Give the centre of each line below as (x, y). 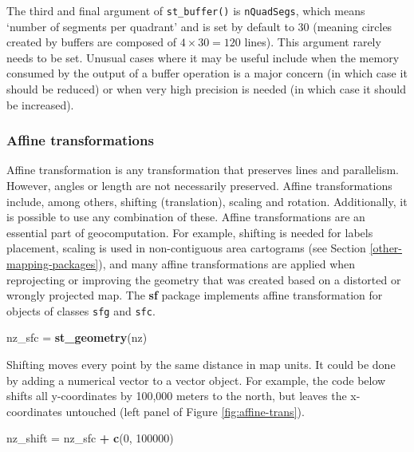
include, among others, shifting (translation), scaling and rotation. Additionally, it (207, 201)
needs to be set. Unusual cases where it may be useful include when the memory (203, 57)
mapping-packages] (53, 264)
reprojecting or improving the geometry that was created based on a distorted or (204, 279)
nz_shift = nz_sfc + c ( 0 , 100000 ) (90, 438)
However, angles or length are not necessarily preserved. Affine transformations (199, 186)
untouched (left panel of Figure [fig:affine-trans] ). (185, 411)
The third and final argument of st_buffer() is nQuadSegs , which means (186, 10)
